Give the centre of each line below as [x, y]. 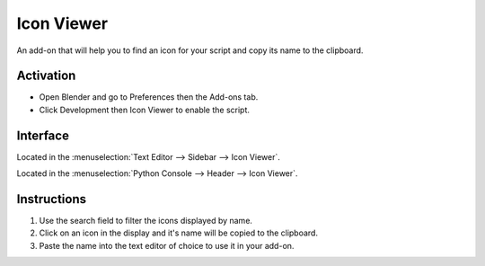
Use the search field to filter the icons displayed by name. [146, 221]
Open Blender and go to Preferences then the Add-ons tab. [149, 97]
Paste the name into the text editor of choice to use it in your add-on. [167, 245]
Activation [46, 76]
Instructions [52, 199]
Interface [43, 135]
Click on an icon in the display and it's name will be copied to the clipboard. [179, 233]
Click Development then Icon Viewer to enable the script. [145, 110]
